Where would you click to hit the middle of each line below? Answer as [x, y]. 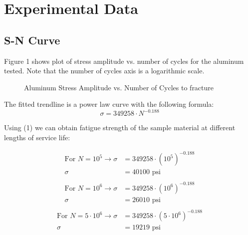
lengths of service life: [37, 137]
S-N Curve [32, 40]
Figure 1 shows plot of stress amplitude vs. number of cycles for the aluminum [124, 61]
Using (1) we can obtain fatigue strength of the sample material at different [120, 127]
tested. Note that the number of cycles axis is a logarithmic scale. [104, 71]
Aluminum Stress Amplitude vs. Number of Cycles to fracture [119, 87]
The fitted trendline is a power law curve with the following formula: [109, 104]
